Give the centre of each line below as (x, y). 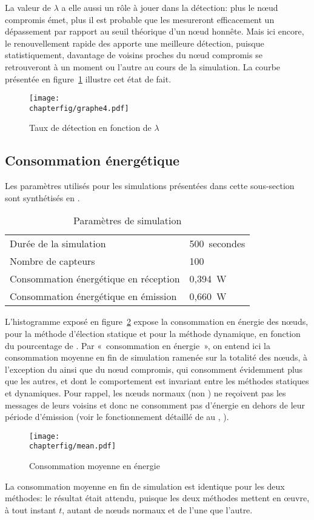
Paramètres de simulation (128, 221)
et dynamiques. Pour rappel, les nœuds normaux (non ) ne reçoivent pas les (145, 393)
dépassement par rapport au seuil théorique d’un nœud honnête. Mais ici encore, (155, 31)
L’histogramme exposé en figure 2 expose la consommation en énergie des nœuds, (157, 322)
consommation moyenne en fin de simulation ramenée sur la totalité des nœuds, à (156, 357)
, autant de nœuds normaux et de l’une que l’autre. (157, 509)
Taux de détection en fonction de (90, 128)
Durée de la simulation (58, 244)
